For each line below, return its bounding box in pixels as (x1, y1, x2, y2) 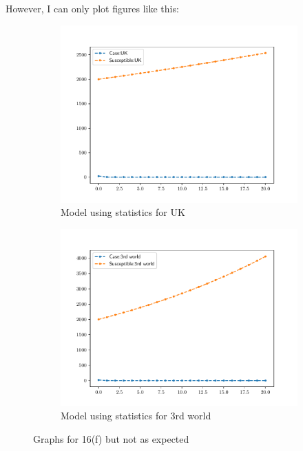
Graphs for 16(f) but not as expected (33, 431, 189, 445)
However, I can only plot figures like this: (6, 1, 179, 15)
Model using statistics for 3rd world (61, 408, 211, 423)
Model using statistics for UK (61, 205, 185, 219)
